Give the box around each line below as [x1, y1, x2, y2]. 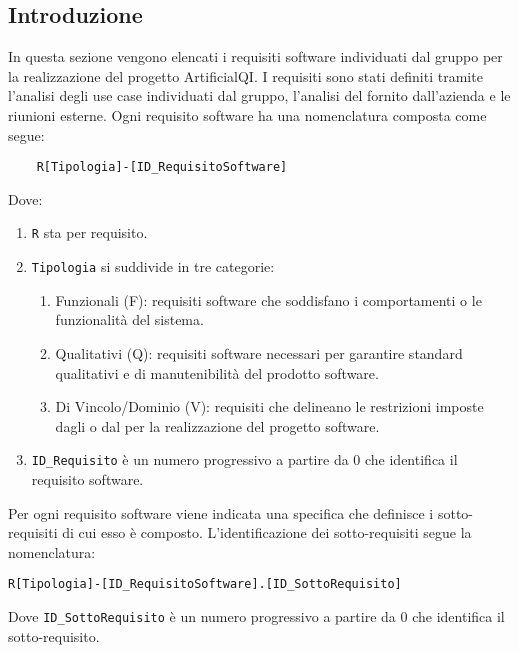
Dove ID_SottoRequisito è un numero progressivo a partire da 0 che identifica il [8, 605, 505, 626]
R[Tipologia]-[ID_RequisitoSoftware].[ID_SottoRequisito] [8, 577, 402, 592]
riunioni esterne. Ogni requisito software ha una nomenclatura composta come [8, 104, 487, 125]
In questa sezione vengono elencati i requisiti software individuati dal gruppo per [8, 46, 503, 67]
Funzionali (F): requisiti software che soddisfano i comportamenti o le [55, 289, 482, 310]
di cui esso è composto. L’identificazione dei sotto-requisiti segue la [62, 522, 472, 543]
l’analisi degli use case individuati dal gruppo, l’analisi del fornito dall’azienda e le [8, 85, 511, 106]
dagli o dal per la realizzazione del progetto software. [55, 415, 380, 436]
